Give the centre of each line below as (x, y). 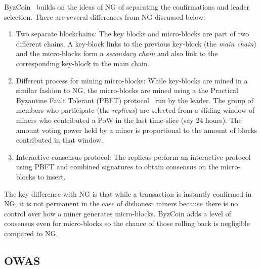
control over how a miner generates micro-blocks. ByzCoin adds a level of (118, 213)
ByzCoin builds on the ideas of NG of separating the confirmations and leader (127, 7)
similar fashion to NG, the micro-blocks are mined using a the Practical (127, 90)
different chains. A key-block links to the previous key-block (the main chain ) (136, 43)
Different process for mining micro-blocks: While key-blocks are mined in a (132, 80)
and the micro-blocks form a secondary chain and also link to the (117, 53)
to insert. (52, 176)
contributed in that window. (59, 140)
